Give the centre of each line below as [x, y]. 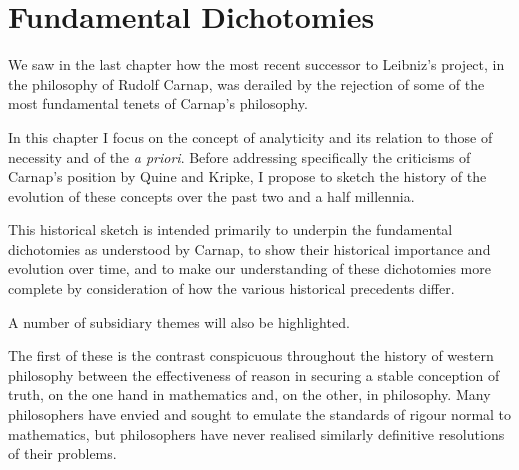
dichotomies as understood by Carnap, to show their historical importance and [249, 248]
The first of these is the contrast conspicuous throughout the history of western [251, 355]
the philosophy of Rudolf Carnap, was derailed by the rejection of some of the [246, 83]
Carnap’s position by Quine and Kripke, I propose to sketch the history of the [247, 176]
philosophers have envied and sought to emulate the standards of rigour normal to [260, 414]
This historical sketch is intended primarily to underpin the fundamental [230, 229]
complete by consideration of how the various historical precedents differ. [231, 288]
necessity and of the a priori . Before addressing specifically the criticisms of [239, 156]
